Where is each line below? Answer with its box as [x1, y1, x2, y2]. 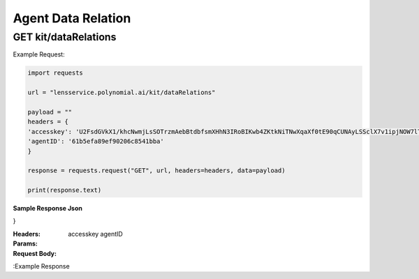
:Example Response [13, 262, 70, 270]
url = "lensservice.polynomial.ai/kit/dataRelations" [27, 89, 216, 97]
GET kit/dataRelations [13, 31, 117, 43]
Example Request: [13, 50, 66, 59]
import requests [27, 69, 84, 77]
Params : [13, 239, 38, 248]
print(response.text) [27, 186, 102, 195]
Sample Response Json [13, 204, 83, 213]
